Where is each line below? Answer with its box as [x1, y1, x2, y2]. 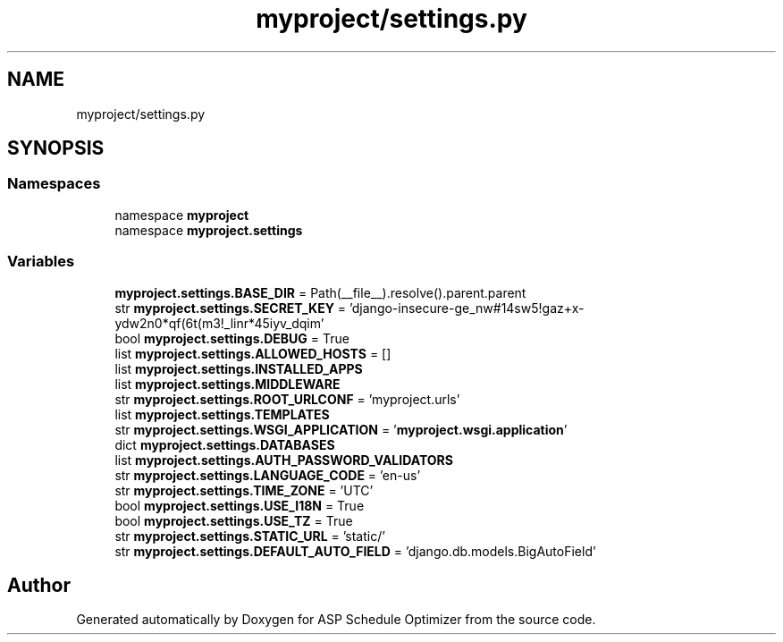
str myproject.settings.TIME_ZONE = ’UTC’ [114, 482, 374, 498]
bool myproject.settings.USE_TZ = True [114, 512, 353, 528]
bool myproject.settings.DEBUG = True [114, 330, 349, 346]
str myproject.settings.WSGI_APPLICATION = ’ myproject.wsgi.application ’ [114, 421, 568, 437]
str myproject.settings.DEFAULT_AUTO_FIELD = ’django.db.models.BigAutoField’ [114, 543, 596, 559]
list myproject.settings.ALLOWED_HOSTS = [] [114, 345, 391, 361]
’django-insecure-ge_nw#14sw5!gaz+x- [349, 300, 585, 316]
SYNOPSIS [7, 137, 105, 160]
